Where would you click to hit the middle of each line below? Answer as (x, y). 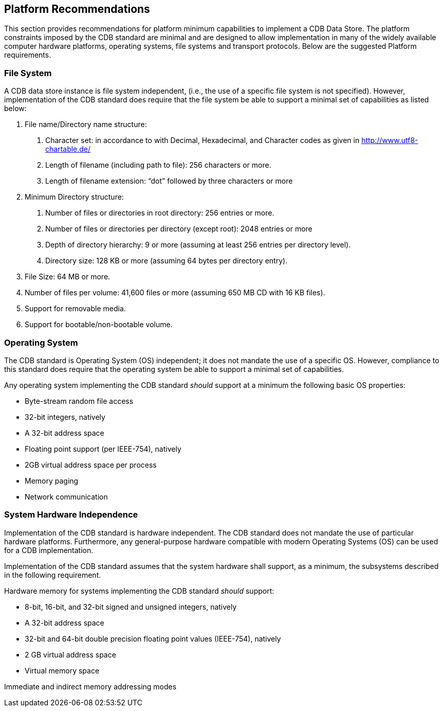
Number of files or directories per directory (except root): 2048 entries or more (179, 229)
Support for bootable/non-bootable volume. (99, 325)
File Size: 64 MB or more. (68, 277)
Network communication (66, 496)
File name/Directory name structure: (86, 125)
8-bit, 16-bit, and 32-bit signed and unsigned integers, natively (131, 607)
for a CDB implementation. (49, 550)
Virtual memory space (62, 670)
